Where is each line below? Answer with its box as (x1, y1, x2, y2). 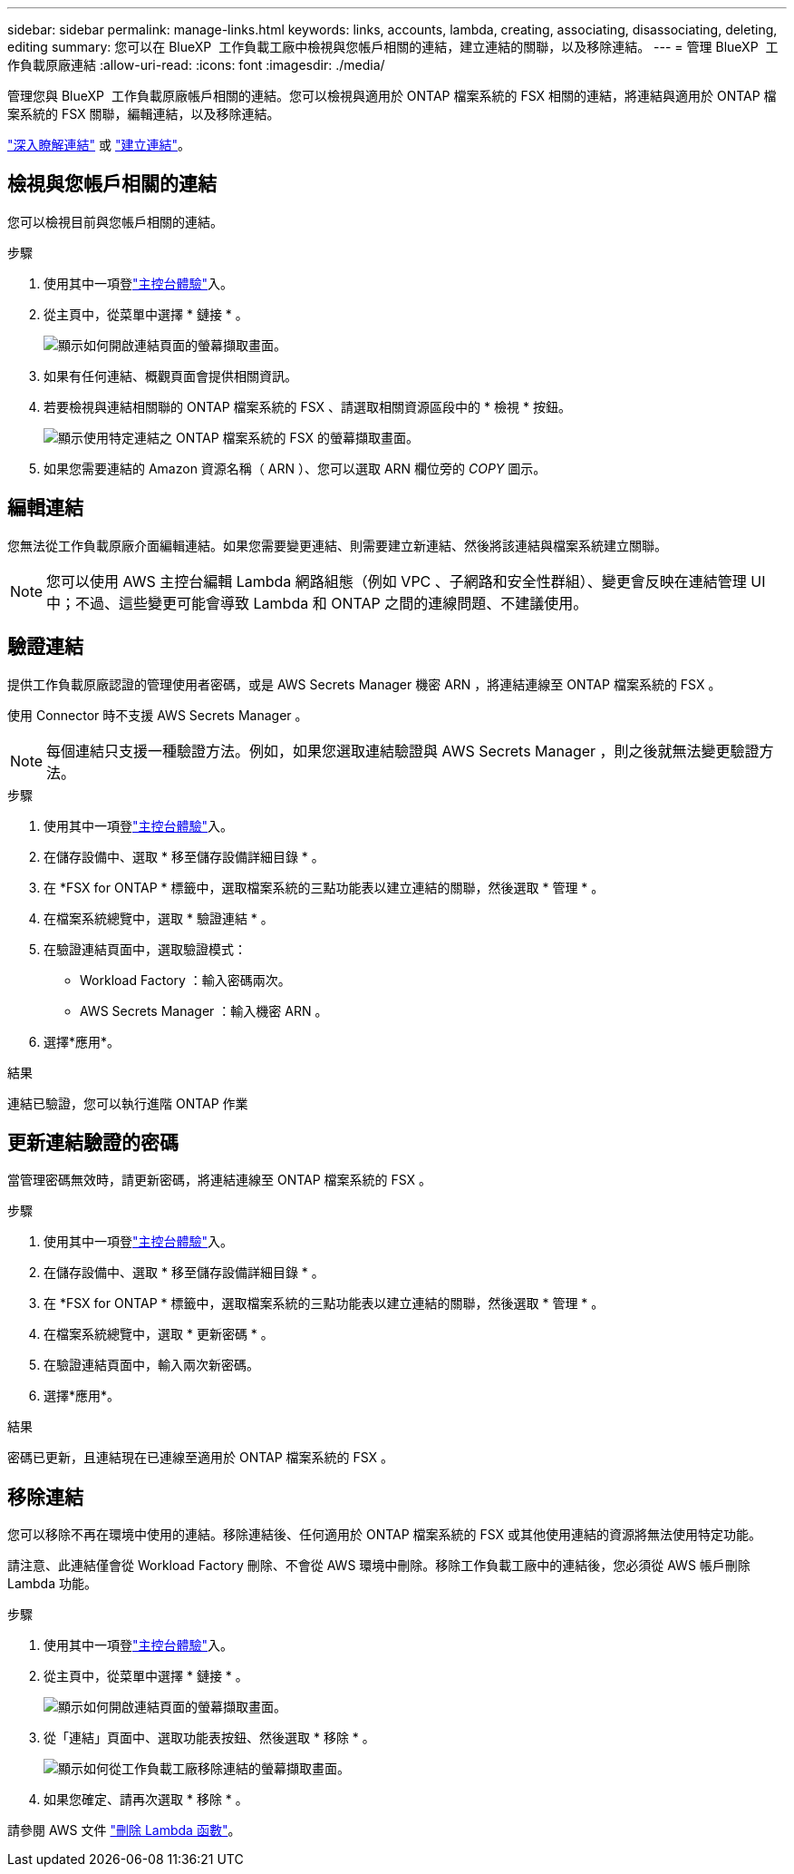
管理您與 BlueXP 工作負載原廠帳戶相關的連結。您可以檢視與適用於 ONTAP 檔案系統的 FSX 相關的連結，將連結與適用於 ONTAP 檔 (7, 88, 777, 103)
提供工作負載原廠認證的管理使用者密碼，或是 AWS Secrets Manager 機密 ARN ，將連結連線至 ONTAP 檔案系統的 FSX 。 (7, 676, 721, 692)
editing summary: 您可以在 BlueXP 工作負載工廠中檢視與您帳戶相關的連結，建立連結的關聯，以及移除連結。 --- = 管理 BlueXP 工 (7, 39, 779, 54)
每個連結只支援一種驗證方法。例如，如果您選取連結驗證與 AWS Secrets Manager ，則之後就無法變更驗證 (46, 741, 760, 760)
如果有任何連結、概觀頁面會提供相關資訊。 (44, 367, 297, 384)
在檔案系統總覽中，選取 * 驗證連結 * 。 (44, 910, 274, 926)
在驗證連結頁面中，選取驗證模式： (44, 941, 247, 957)
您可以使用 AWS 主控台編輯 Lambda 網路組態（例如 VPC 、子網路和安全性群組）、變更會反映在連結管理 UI (46, 571, 766, 591)
